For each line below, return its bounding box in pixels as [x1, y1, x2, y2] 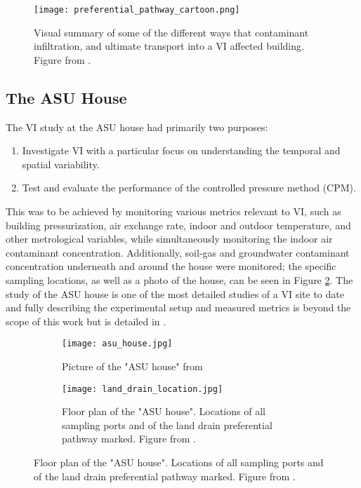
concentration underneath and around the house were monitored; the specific [6, 259, 336, 273]
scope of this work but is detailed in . [6, 313, 166, 328]
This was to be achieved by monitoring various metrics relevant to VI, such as [6, 204, 341, 219]
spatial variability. [22, 156, 100, 171]
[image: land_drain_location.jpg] [62, 384, 223, 394]
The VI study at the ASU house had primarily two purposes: [6, 119, 268, 134]
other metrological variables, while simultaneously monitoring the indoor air [6, 231, 333, 246]
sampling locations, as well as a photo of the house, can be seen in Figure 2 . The [6, 272, 353, 287]
